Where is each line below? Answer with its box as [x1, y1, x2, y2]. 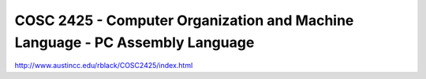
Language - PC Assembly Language [14, 34, 255, 51]
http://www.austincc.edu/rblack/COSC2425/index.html [14, 61, 193, 70]
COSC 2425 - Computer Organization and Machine [14, 12, 354, 29]
